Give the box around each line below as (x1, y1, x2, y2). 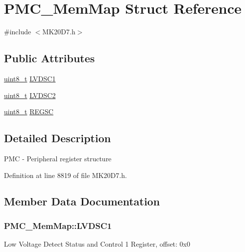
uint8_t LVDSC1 (4, 73, 56, 83)
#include (4, 26, 31, 37)
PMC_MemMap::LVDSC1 (4, 219, 112, 231)
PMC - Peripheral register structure (4, 153, 112, 163)
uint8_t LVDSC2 (4, 90, 56, 100)
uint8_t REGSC (4, 106, 53, 117)
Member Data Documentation (4, 194, 160, 209)
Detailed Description (4, 130, 111, 146)
